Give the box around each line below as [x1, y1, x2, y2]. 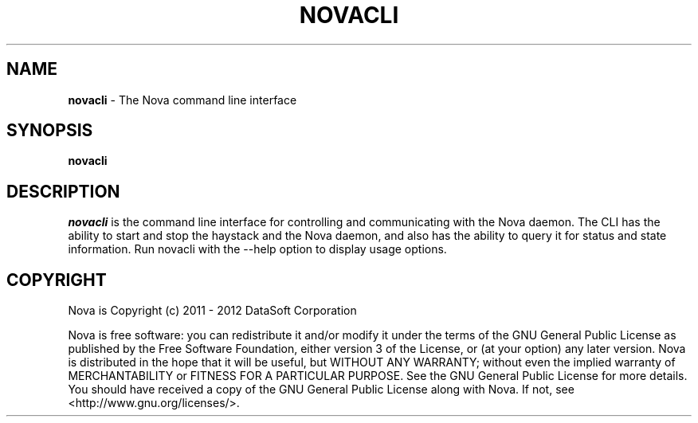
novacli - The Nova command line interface [68, 92, 297, 107]
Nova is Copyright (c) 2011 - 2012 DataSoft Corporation [68, 304, 357, 318]
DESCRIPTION [6, 181, 120, 202]
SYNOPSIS [6, 120, 93, 141]
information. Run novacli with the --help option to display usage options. [68, 242, 447, 257]
